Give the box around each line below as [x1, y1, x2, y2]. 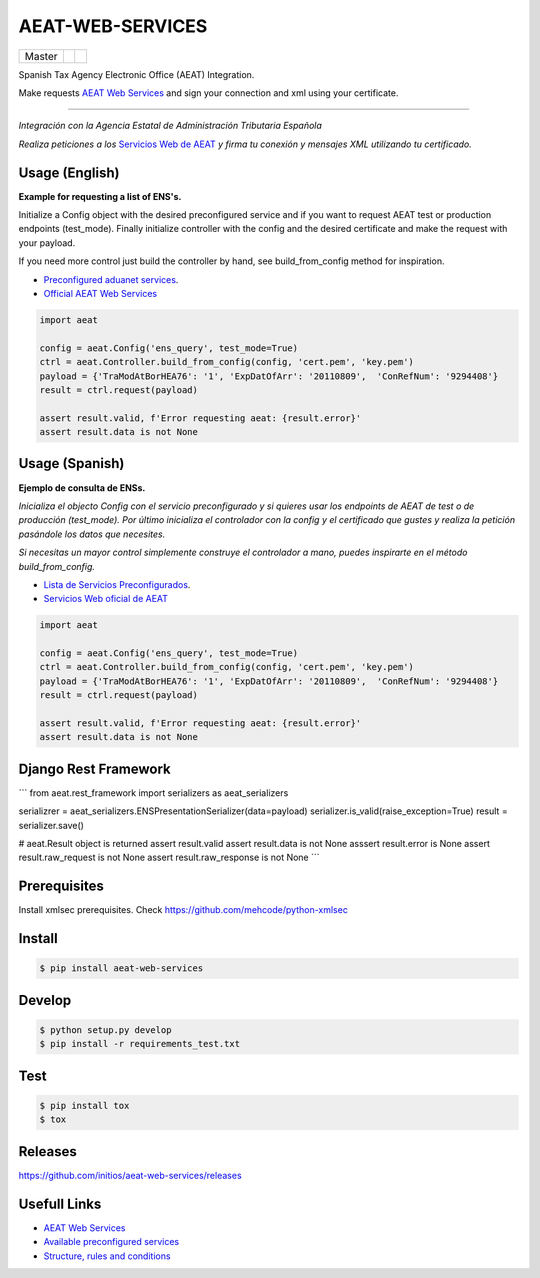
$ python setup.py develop [39, 1024, 172, 1035]
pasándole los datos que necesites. [18, 528, 166, 540]
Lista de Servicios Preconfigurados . [43, 578, 191, 590]
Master [24, 49, 59, 63]
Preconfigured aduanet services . [43, 273, 179, 285]
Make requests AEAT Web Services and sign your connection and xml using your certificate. [18, 86, 399, 99]
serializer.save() [18, 819, 85, 831]
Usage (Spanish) [18, 455, 125, 472]
